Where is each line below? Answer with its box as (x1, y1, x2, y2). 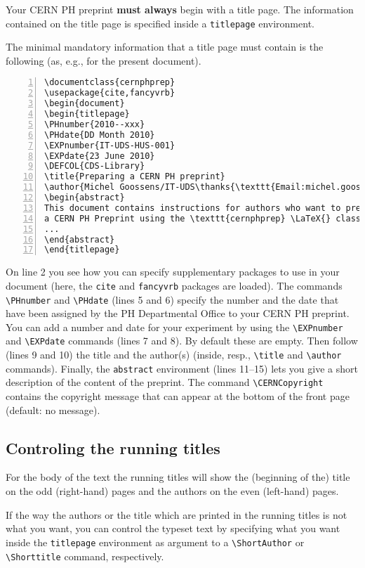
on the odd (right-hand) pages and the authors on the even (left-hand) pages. (6, 484, 339, 498)
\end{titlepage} (44, 245, 120, 255)
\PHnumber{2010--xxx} (44, 119, 145, 129)
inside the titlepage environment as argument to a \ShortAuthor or (6, 534, 305, 549)
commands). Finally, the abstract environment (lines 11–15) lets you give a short (6, 361, 358, 375)
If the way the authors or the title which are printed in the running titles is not (6, 507, 347, 522)
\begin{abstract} (44, 193, 125, 203)
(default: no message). (6, 402, 100, 417)
